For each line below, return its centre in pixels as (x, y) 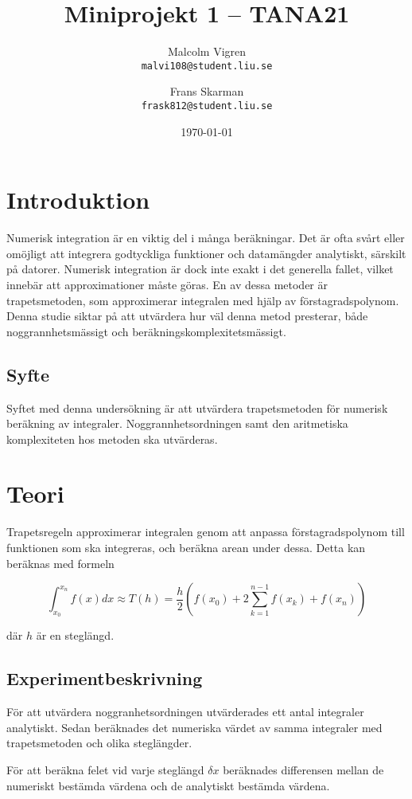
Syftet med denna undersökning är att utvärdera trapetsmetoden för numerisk (197, 407)
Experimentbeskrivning (105, 678)
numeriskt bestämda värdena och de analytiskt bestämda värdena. (168, 785)
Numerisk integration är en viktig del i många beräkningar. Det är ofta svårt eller (206, 238)
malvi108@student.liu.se (207, 66)
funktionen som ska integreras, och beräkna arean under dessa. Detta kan (186, 548)
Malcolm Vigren (207, 51)
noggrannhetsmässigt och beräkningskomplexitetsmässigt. (146, 331)
